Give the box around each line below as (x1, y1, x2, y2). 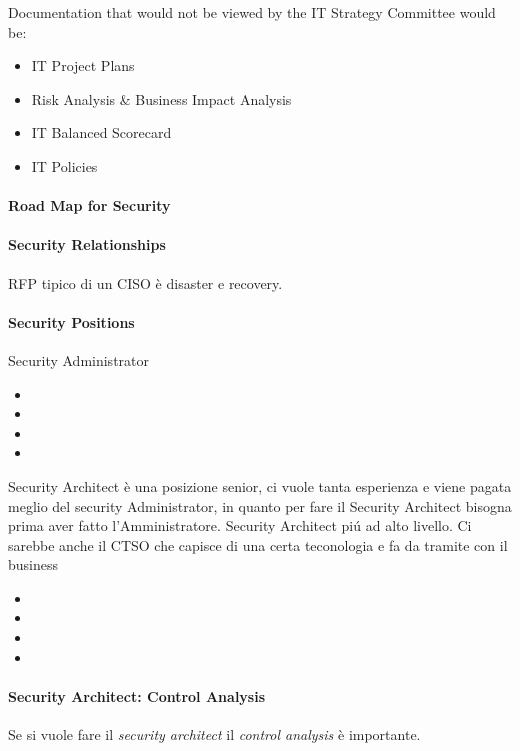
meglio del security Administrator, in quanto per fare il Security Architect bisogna (8, 495, 512, 516)
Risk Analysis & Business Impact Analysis (31, 88, 292, 109)
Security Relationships (8, 234, 166, 255)
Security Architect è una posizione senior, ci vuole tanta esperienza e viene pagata (8, 475, 512, 496)
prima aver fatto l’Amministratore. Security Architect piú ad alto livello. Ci (8, 515, 472, 536)
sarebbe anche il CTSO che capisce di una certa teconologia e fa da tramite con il (8, 534, 508, 555)
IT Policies (31, 155, 98, 176)
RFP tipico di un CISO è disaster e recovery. (8, 272, 283, 293)
